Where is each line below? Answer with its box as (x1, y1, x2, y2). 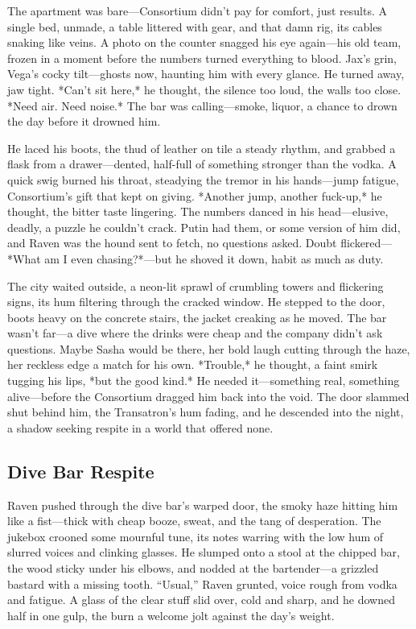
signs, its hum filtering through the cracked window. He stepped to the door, (7, 293, 385, 310)
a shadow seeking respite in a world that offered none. (7, 419, 274, 436)
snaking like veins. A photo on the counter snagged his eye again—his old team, (7, 34, 402, 51)
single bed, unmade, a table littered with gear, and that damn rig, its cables (7, 18, 382, 35)
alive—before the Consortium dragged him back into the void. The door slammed (7, 387, 410, 404)
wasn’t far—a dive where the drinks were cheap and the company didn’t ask (7, 325, 383, 341)
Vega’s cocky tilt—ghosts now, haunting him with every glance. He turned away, (7, 65, 405, 82)
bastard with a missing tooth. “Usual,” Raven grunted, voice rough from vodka (7, 575, 397, 592)
